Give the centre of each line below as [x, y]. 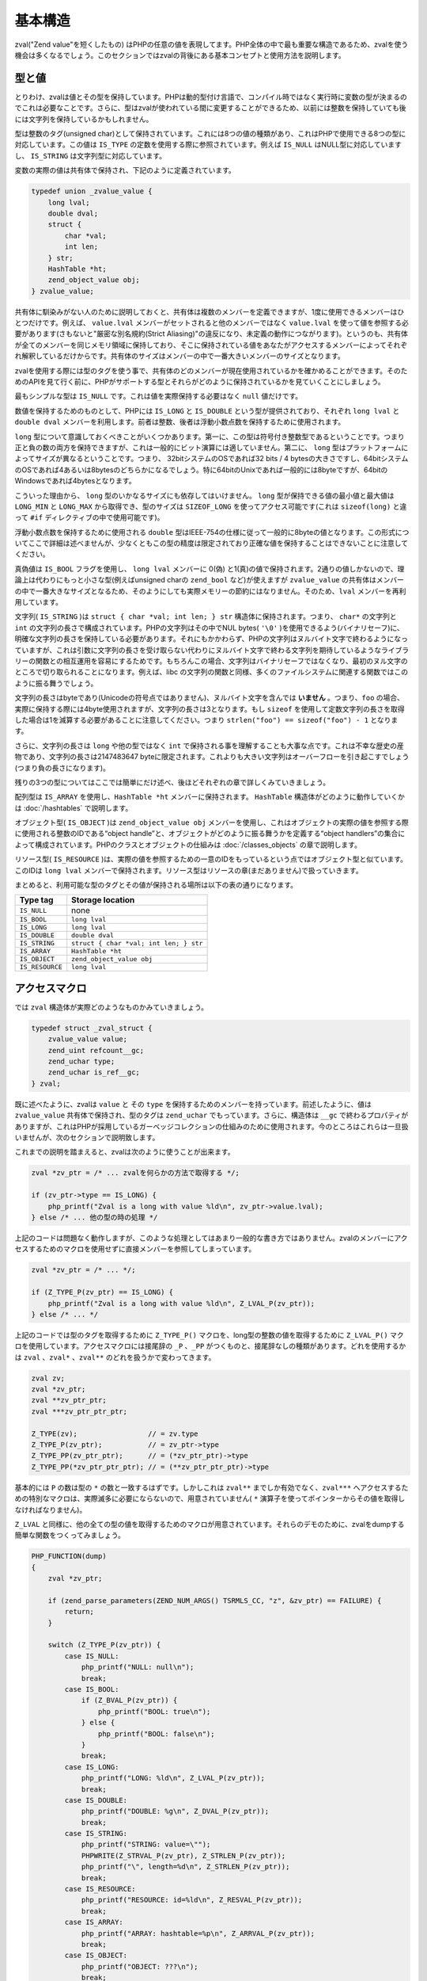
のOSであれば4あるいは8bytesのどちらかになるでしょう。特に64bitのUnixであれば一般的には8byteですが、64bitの [201, 469]
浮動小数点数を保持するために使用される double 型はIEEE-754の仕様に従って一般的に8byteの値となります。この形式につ [212, 532]
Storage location [103, 900]
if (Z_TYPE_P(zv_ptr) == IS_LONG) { [102, 1292]
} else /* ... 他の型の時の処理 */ [94, 1217]
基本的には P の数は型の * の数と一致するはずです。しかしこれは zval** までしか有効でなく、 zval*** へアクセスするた [212, 1487]
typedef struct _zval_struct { [92, 1028]
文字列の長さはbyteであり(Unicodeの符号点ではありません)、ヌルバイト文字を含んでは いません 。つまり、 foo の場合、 [210, 698]
